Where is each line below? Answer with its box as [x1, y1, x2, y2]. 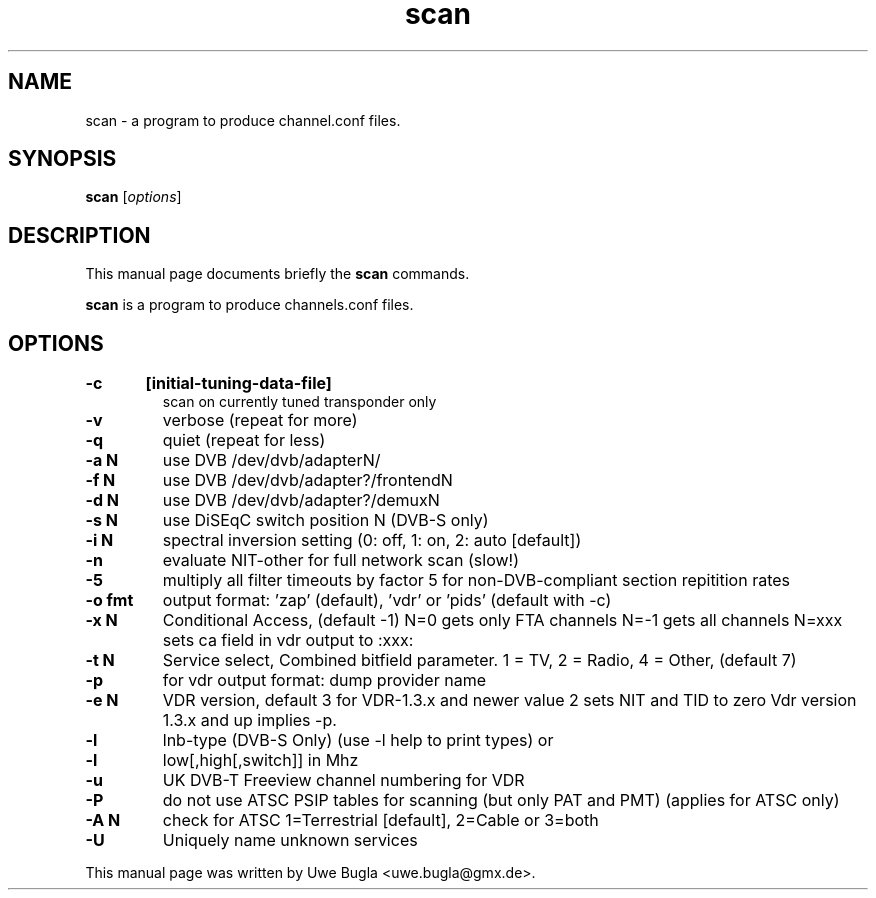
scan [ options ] [85, 188, 182, 206]
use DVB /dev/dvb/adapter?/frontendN [162, 470, 453, 491]
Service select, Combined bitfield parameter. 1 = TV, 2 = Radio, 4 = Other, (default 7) [162, 650, 797, 671]
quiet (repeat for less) [162, 430, 326, 451]
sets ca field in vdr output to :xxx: [162, 630, 414, 651]
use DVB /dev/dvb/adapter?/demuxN [162, 490, 440, 511]
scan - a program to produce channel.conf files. [85, 111, 401, 129]
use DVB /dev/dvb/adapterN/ [162, 450, 381, 471]
